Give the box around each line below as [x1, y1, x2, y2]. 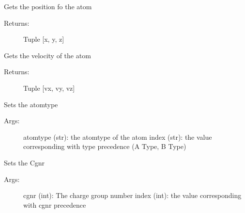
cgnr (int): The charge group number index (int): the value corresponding [23, 190, 242, 200]
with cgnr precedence [23, 199, 86, 210]
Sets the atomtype [4, 99, 58, 109]
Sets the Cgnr [4, 157, 45, 167]
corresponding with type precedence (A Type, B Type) [23, 141, 186, 151]
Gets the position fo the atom [4, 1, 92, 11]
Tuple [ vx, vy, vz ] [23, 82, 75, 93]
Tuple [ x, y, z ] [23, 34, 64, 44]
